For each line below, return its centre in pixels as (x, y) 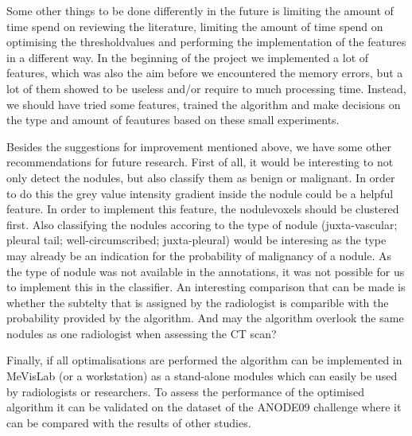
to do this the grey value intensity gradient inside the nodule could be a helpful (200, 193)
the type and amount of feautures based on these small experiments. (173, 120)
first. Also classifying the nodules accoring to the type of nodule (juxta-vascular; (202, 224)
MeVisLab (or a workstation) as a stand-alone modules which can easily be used (202, 376)
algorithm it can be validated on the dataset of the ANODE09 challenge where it (204, 407)
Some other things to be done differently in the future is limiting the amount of (200, 10)
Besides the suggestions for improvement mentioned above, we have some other (199, 146)
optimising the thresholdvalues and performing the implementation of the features (206, 42)
